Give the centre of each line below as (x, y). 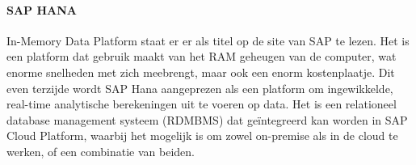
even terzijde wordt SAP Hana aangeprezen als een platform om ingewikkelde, (200, 88)
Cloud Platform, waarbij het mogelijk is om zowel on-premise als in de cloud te (202, 135)
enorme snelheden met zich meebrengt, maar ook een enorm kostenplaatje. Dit (201, 72)
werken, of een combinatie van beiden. (101, 151)
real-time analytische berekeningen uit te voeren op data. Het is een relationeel (202, 104)
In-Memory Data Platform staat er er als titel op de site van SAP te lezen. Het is (208, 40)
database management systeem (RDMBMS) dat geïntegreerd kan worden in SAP (207, 119)
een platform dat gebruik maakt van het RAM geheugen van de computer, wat (202, 56)
